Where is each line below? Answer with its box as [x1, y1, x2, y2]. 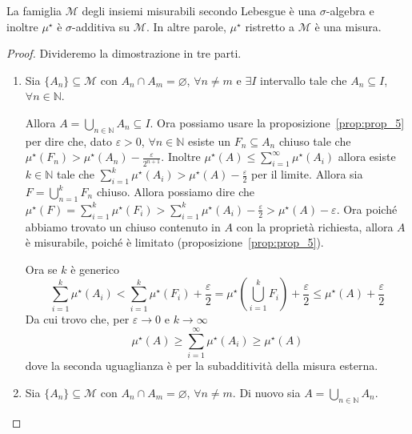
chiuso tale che [278, 132, 351, 149]
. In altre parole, [146, 18, 226, 34]
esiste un [188, 132, 231, 149]
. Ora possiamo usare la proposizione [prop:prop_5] [150, 114, 405, 131]
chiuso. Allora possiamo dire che [96, 183, 254, 200]
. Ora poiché [336, 200, 398, 217]
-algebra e [326, 2, 374, 18]
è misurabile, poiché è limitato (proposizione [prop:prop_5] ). [25, 234, 324, 251]
